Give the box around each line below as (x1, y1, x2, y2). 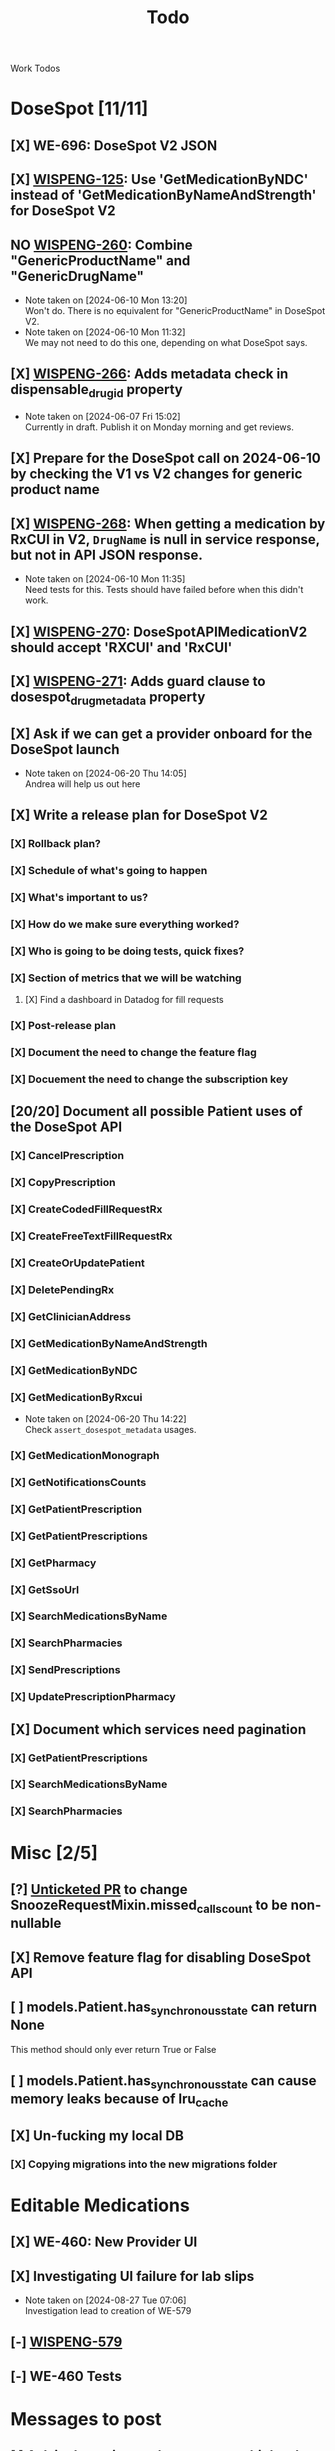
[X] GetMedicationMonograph (10, 1448, 160, 1462)
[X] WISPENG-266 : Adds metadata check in (10, 366, 289, 383)
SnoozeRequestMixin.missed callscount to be (10, 1896, 288, 1916)
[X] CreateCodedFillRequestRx (10, 1202, 163, 1216)
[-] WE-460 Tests (10, 2367, 122, 2385)
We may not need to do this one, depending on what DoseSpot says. (24, 336, 308, 348)
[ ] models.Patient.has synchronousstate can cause (10, 2072, 317, 2092)
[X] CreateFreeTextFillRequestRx (10, 1229, 173, 1243)
